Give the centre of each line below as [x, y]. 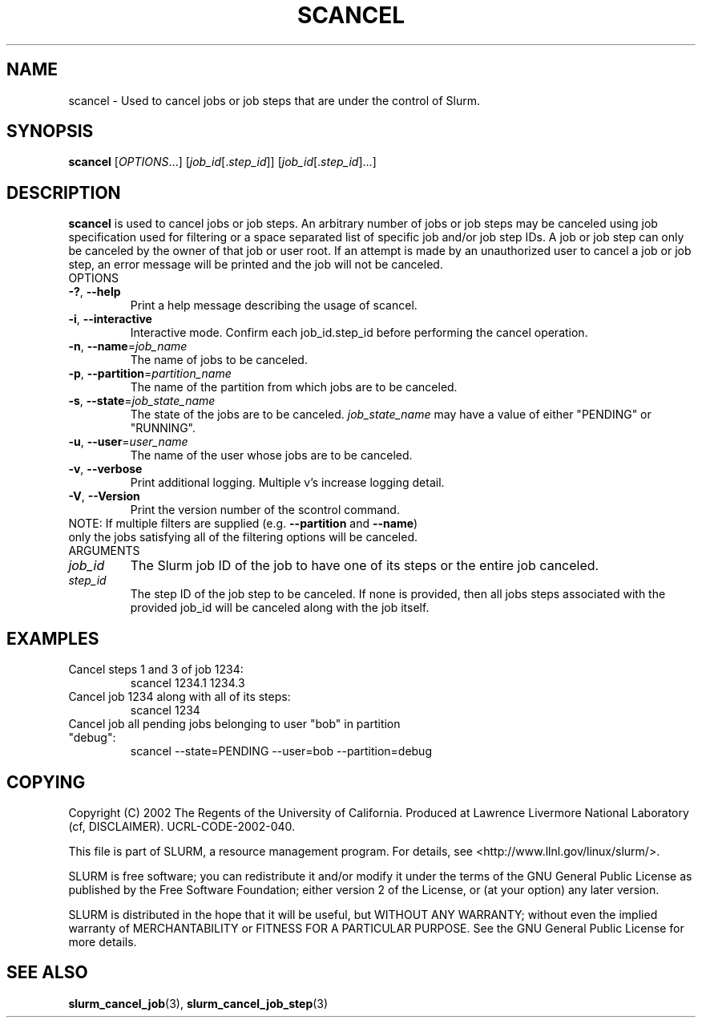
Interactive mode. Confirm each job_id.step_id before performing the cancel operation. [359, 333]
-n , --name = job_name [128, 346]
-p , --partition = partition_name [150, 374]
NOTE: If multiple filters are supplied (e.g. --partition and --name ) [243, 524]
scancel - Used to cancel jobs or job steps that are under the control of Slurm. [274, 100]
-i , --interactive [110, 319]
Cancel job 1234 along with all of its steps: [180, 697]
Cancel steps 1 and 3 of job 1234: [156, 670]
